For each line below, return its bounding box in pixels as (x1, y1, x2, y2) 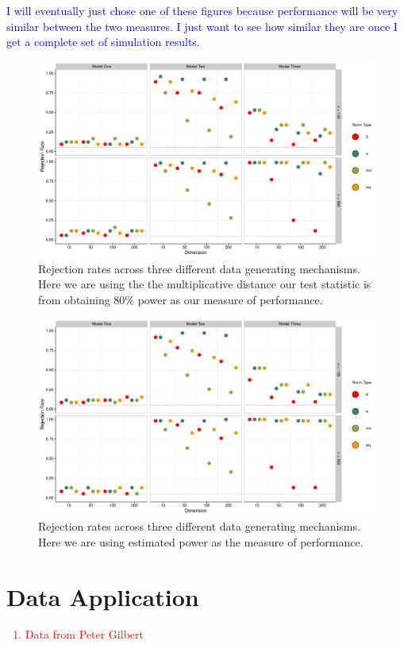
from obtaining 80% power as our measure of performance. (38, 291, 323, 307)
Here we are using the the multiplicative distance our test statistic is (38, 276, 371, 292)
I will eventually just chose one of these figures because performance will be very (6, 2, 398, 18)
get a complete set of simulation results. (6, 33, 200, 50)
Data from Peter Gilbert (25, 626, 144, 643)
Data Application (6, 580, 199, 612)
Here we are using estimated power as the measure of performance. (38, 533, 364, 550)
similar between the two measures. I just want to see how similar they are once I (6, 17, 398, 34)
